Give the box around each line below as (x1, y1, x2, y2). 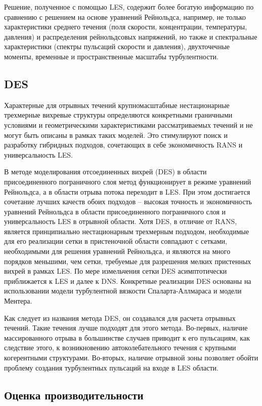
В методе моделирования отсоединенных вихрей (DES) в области (4, 166, 207, 177)
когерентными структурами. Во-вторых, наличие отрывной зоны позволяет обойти (4, 352, 258, 363)
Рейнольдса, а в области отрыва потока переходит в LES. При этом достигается (4, 186, 250, 197)
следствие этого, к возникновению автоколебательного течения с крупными (4, 342, 236, 353)
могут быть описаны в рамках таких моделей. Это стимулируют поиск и (4, 129, 228, 140)
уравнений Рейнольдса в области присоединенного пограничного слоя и (4, 206, 226, 216)
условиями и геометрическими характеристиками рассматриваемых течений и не (4, 119, 253, 130)
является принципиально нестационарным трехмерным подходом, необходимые (4, 226, 249, 236)
